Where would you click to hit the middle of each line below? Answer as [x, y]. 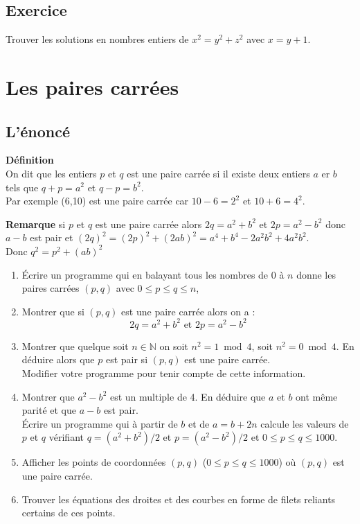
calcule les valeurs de [305, 423]
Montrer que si [53, 311]
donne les [316, 274]
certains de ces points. [69, 513]
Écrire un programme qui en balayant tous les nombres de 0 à [153, 274]
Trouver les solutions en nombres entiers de [97, 39]
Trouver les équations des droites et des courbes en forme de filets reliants [179, 499]
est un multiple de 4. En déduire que [188, 396]
